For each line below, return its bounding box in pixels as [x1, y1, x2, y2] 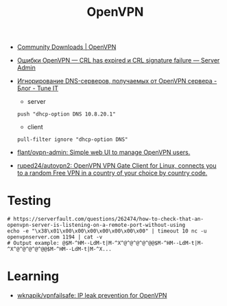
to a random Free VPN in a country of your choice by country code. [16, 169, 208, 177]
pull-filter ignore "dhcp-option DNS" [16, 136, 128, 143]
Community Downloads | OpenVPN [16, 43, 117, 52]
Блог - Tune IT [16, 84, 59, 93]
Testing [7, 193, 51, 208]
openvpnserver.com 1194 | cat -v [7, 234, 103, 241]
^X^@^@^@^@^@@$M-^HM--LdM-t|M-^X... [7, 245, 112, 253]
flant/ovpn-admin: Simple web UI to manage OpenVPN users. [16, 149, 191, 157]
